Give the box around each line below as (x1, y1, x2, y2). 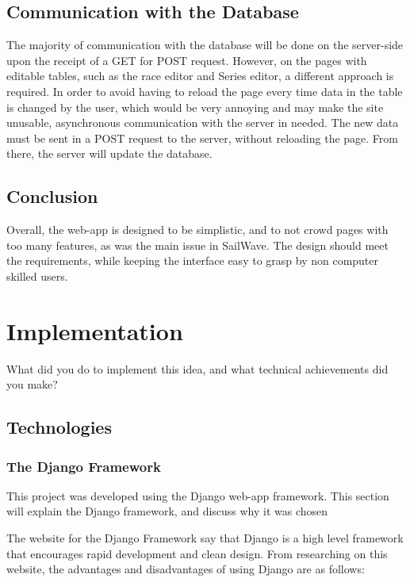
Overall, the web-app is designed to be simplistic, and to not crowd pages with (6, 221, 389, 238)
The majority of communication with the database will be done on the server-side (6, 36, 404, 53)
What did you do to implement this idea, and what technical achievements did (6, 360, 389, 377)
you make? (6, 376, 58, 392)
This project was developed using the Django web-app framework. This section (6, 487, 389, 504)
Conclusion (6, 184, 98, 209)
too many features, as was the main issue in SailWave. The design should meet (6, 236, 389, 253)
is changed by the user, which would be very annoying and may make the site (6, 98, 384, 115)
